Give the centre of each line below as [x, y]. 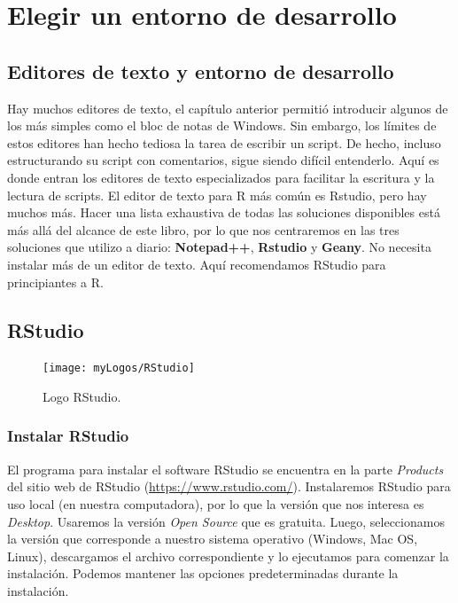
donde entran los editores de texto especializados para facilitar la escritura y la [221, 177]
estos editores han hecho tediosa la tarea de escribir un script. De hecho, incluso [224, 142]
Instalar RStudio [68, 436]
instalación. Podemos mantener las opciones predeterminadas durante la [203, 573]
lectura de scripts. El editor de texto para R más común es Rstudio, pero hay [217, 195]
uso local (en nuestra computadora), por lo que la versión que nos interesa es [216, 503]
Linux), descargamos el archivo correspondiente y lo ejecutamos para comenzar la [228, 556]
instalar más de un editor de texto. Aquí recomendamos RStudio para [197, 264]
